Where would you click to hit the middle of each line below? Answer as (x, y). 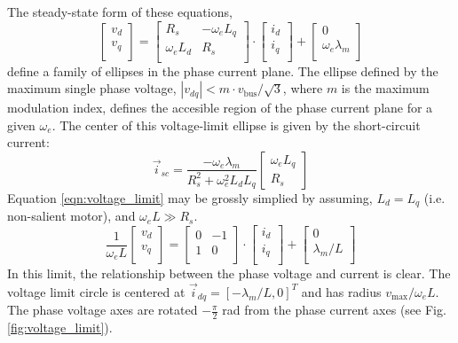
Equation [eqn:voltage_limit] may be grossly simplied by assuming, (190, 197)
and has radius (341, 291)
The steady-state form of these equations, (120, 12)
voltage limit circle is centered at (96, 291)
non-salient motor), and (71, 216)
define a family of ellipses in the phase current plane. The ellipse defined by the (223, 70)
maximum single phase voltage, (92, 88)
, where (303, 88)
